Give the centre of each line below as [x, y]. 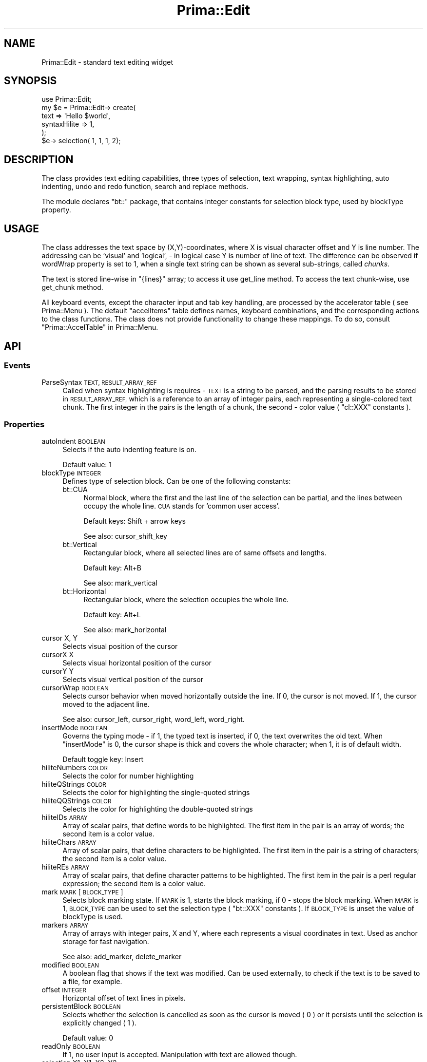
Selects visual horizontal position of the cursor [137, 663]
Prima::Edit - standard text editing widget [107, 62]
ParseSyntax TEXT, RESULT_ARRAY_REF [99, 382]
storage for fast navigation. [106, 942]
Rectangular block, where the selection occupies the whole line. [186, 600]
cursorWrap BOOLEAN [75, 688]
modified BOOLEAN [70, 965]
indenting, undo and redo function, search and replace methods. [145, 187]
